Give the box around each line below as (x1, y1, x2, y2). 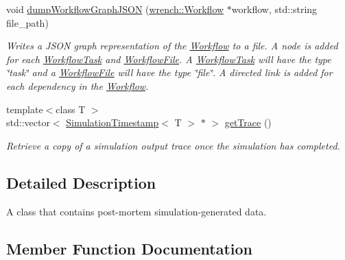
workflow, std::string (231, 2, 318, 16)
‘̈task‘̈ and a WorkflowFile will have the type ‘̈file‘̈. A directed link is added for (6, 65, 333, 80)
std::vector (6, 115, 50, 130)
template (6, 102, 43, 116)
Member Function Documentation (6, 237, 253, 259)
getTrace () (224, 115, 272, 130)
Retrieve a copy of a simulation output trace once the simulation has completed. (6, 138, 340, 152)
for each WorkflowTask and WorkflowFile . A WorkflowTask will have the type (6, 51, 331, 66)
